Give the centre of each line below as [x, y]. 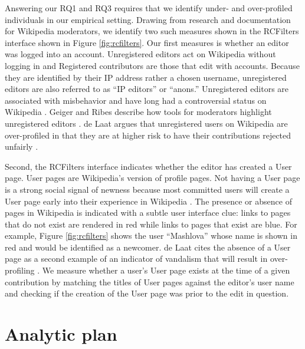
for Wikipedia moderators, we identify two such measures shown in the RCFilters [152, 31]
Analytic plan [61, 334]
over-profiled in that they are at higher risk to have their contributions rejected [148, 135]
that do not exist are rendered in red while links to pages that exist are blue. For [151, 224]
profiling [20, 270]
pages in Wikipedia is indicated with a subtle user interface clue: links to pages [148, 213]
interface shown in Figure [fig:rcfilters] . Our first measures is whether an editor [147, 42]
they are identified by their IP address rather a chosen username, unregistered [146, 77]
